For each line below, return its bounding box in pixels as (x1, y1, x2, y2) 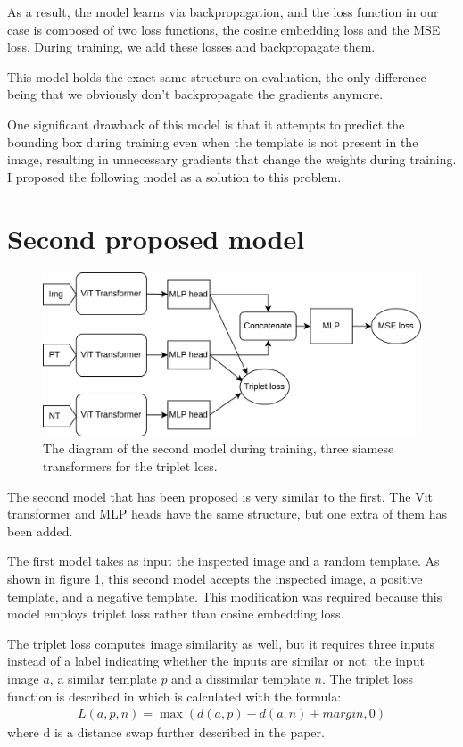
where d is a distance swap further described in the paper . (7, 723, 325, 742)
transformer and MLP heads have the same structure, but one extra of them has (7, 504, 447, 523)
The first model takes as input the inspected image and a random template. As (7, 552, 440, 570)
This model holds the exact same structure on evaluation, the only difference (7, 67, 426, 86)
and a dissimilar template (171, 669, 310, 688)
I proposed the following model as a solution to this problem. (7, 167, 342, 186)
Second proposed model (7, 220, 305, 256)
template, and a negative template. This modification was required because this (7, 586, 442, 605)
